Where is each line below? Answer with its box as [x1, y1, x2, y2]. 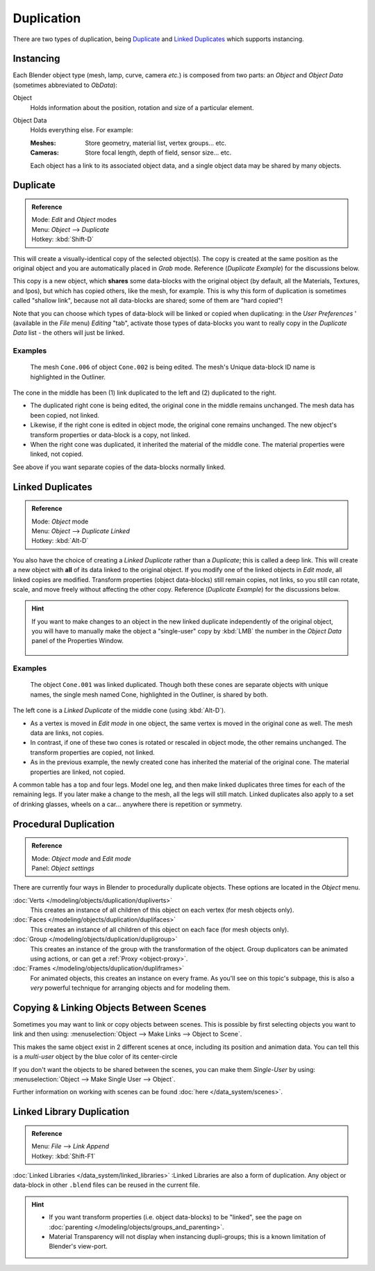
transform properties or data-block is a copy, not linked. [30, 430, 190, 439]
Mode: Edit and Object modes [31, 216, 117, 224]
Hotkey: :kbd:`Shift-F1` [31, 1152, 96, 1160]
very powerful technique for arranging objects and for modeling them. [30, 984, 231, 992]
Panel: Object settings [31, 864, 95, 872]
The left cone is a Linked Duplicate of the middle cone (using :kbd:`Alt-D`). [12, 706, 226, 715]
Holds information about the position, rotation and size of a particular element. [30, 103, 254, 111]
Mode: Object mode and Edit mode [31, 854, 132, 862]
